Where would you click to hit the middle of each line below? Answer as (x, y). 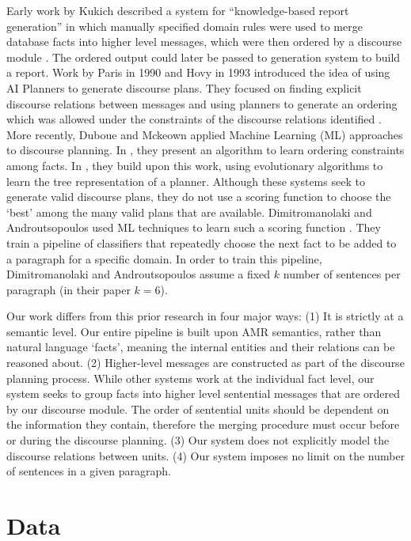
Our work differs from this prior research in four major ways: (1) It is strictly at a (205, 316)
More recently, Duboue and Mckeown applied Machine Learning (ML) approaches (205, 134)
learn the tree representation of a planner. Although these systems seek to (186, 181)
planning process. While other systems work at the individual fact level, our (190, 378)
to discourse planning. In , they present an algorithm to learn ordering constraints (205, 150)
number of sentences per (342, 274)
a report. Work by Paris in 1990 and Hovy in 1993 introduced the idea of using (198, 72)
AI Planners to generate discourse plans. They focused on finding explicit (184, 87)
